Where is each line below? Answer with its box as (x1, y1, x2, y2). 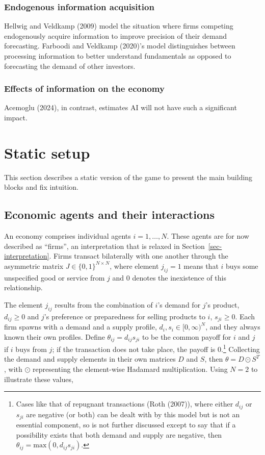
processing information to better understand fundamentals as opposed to (4, 50, 231, 61)
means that (183, 260, 219, 271)
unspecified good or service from (4, 272, 105, 283)
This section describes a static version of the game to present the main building (4, 171, 253, 182)
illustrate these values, (4, 373, 73, 384)
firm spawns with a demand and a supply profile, (4, 321, 157, 332)
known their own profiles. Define (4, 331, 105, 342)
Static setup (4, 142, 90, 163)
